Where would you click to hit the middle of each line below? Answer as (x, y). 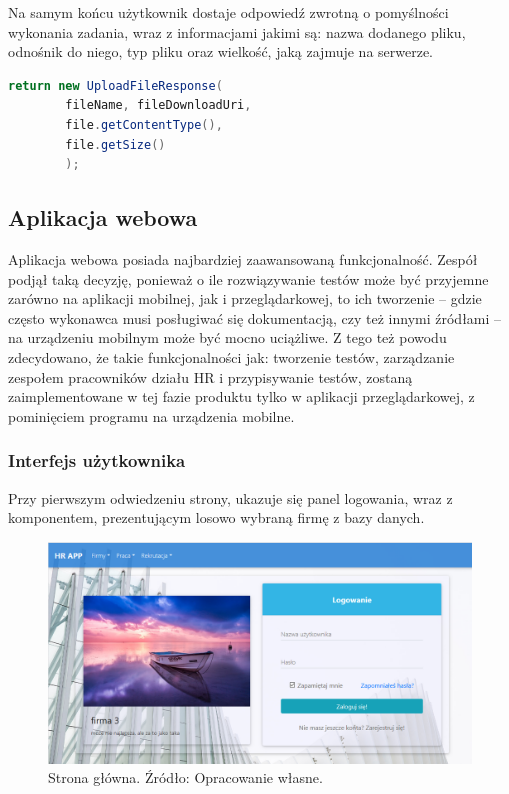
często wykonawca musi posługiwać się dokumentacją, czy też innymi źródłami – (255, 317)
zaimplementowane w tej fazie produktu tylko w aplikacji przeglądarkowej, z (241, 396)
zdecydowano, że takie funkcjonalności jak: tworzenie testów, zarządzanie (231, 356)
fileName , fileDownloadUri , (158, 105)
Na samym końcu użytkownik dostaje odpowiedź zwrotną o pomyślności (228, 12)
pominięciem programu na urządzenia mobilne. (151, 415)
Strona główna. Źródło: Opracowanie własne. (185, 777)
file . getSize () (115, 144)
